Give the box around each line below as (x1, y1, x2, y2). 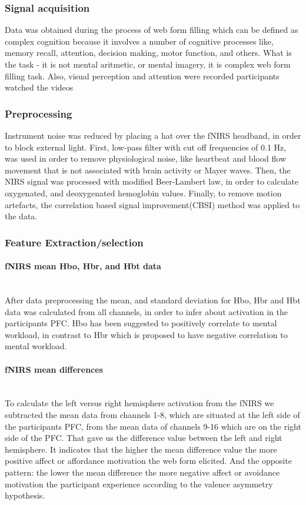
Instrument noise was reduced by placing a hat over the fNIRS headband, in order (5, 129, 301, 141)
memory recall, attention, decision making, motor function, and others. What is (5, 46, 292, 59)
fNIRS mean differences (5, 363, 103, 375)
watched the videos (5, 81, 74, 93)
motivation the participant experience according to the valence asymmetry (5, 477, 273, 490)
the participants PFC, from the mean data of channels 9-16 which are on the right (5, 420, 301, 432)
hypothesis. (5, 489, 45, 501)
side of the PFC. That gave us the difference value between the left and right (5, 432, 282, 444)
